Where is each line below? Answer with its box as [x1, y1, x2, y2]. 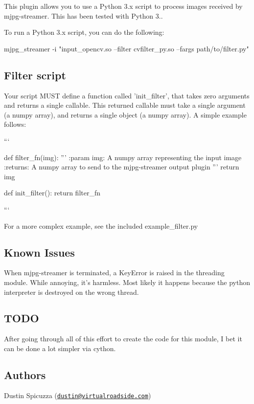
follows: [4, 119, 26, 129]
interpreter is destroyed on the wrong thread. [4, 286, 139, 297]
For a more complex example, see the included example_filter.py [4, 220, 198, 231]
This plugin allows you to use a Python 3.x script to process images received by [4, 1, 243, 11]
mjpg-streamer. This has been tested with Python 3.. [4, 10, 163, 21]
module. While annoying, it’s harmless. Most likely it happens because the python [4, 277, 250, 287]
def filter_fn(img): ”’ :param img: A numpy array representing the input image [4, 152, 242, 162]
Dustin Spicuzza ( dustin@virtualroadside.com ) [4, 390, 151, 400]
